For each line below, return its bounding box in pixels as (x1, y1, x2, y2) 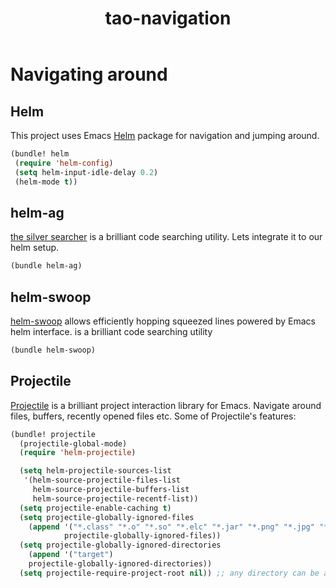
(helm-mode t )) (14, 177, 78, 187)
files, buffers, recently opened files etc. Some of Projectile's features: (10, 410, 297, 422)
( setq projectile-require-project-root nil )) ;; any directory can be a (19, 568, 329, 578)
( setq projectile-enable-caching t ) (19, 503, 172, 513)
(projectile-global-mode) (19, 438, 128, 449)
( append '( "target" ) (28, 550, 114, 560)
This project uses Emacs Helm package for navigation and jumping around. (10, 130, 320, 141)
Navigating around (10, 63, 168, 86)
